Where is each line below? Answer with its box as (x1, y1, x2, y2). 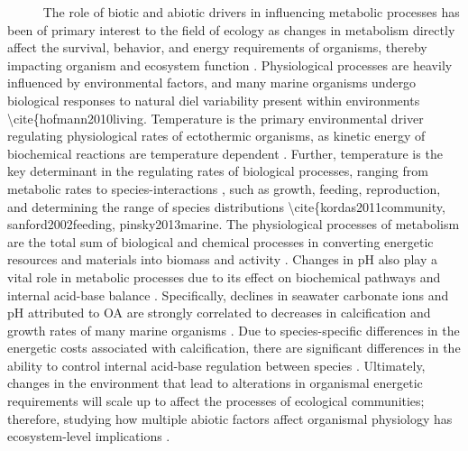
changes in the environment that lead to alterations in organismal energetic (7, 373, 423, 392)
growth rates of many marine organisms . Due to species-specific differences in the (7, 320, 460, 339)
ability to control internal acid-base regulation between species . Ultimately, (7, 355, 426, 374)
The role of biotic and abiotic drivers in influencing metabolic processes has (42, 3, 460, 21)
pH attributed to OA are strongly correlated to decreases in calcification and (7, 303, 431, 322)
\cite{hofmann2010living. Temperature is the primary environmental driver (7, 108, 424, 127)
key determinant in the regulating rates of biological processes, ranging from (7, 161, 428, 180)
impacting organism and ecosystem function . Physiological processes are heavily (7, 55, 453, 74)
